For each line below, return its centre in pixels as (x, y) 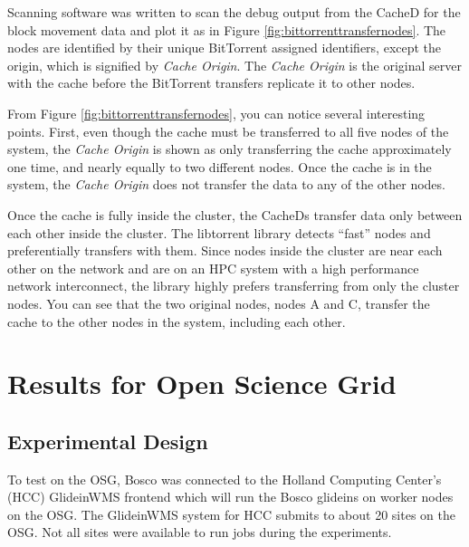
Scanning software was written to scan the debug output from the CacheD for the (234, 12)
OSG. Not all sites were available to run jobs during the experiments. (200, 532)
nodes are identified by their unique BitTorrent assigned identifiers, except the (225, 48)
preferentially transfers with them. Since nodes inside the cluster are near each (225, 250)
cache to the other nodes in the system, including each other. (177, 321)
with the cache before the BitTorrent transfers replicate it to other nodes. (211, 83)
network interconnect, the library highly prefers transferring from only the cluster (234, 286)
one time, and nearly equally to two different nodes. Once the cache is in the (220, 166)
